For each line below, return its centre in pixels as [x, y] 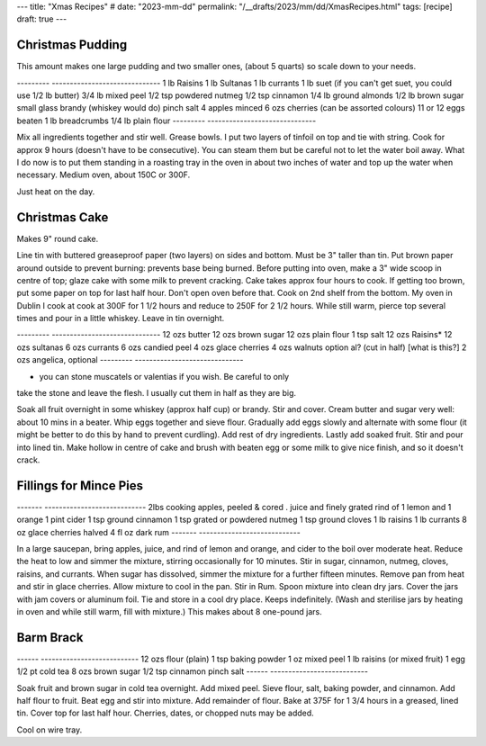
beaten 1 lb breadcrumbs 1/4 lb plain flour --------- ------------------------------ [166, 121]
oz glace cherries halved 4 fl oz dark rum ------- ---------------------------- [158, 532]
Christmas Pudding [72, 45]
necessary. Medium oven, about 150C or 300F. [103, 175]
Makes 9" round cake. [58, 238]
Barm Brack [50, 638]
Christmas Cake [63, 217]
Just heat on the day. [56, 191]
